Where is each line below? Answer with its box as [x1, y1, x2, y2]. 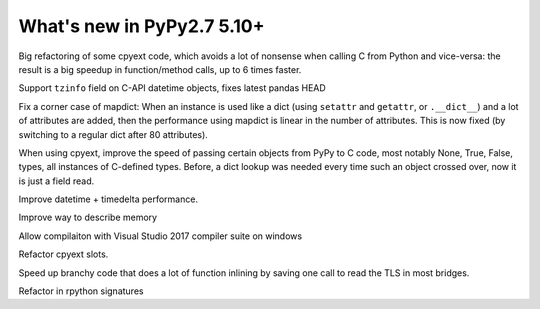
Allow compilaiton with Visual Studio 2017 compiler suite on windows [18, 230, 303, 242]
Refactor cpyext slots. [18, 248, 109, 260]
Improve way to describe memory [18, 211, 158, 224]
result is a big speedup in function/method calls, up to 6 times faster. [18, 63, 302, 75]
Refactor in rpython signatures [18, 285, 144, 297]
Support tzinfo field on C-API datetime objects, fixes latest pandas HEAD [18, 82, 327, 94]
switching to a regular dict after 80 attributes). [18, 128, 209, 140]
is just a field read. [18, 175, 95, 187]
